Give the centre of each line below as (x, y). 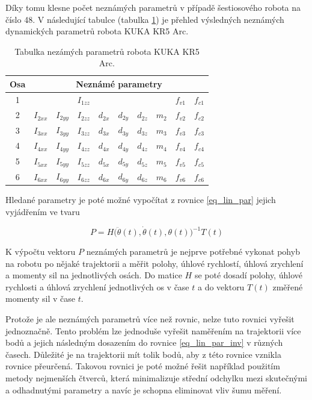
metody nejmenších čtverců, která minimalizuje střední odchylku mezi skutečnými (156, 378)
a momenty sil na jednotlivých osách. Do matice (94, 275)
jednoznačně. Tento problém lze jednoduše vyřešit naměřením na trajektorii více (153, 330)
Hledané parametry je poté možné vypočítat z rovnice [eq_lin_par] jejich (141, 200)
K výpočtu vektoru (41, 252)
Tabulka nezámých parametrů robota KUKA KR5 (107, 51)
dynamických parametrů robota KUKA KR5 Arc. (97, 31)
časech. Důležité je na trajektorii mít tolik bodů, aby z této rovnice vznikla (143, 354)
